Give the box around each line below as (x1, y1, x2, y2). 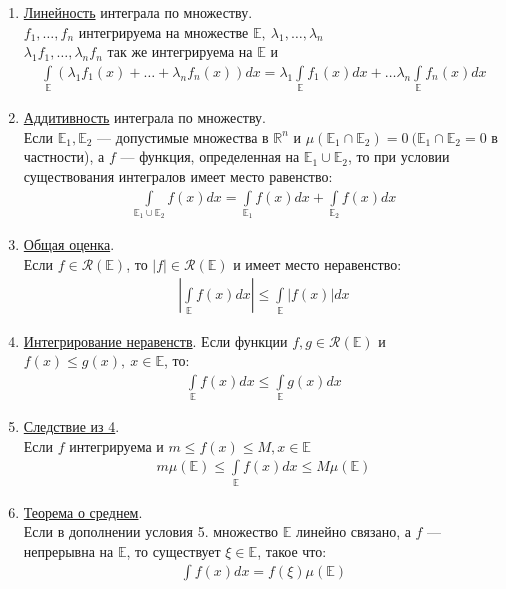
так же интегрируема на (107, 41, 253, 62)
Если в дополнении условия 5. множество (23, 521, 279, 542)
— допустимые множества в (97, 126, 269, 147)
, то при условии (347, 146, 450, 167)
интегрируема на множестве (78, 21, 249, 42)
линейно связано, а (295, 521, 411, 542)
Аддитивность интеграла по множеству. (23, 107, 266, 128)
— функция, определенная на (120, 146, 300, 167)
